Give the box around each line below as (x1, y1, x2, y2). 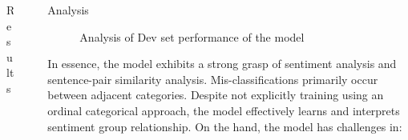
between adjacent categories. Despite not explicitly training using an (47, 86, 384, 103)
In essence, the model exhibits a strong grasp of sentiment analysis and (47, 55, 397, 72)
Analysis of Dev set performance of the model (79, 28, 305, 45)
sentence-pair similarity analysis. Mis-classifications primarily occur (47, 70, 378, 87)
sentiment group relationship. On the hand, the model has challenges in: (47, 118, 402, 134)
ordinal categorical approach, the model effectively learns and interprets (47, 102, 400, 118)
